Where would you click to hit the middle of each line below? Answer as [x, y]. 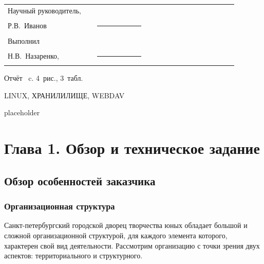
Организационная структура [60, 206]
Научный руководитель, [44, 10]
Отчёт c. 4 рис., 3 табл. [44, 78]
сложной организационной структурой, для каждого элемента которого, [116, 235]
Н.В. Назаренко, [33, 56]
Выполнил [24, 40]
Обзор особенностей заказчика [80, 180]
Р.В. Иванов [27, 25]
